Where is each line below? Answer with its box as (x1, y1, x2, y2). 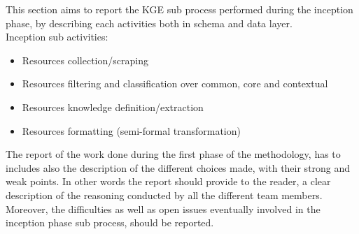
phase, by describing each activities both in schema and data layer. (6, 15, 293, 30)
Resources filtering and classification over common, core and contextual (22, 76, 328, 91)
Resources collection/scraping (22, 52, 148, 67)
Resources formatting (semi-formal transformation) (22, 123, 241, 138)
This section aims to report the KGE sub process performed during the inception (6, 2, 353, 16)
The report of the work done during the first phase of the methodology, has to (6, 147, 341, 161)
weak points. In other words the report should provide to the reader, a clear (6, 174, 331, 189)
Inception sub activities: (6, 29, 108, 44)
